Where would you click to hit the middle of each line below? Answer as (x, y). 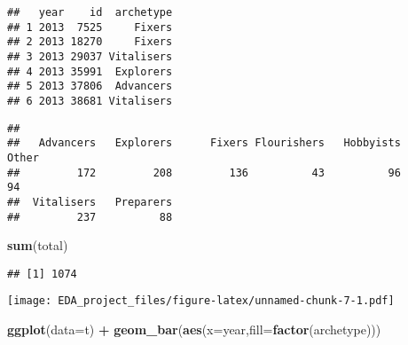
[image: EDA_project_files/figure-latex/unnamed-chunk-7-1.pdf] (201, 301)
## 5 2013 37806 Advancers (90, 86)
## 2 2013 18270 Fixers (90, 42)
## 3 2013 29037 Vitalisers (90, 56)
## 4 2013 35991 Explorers (90, 71)
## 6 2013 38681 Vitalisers (90, 101)
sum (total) (38, 245)
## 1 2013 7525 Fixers (90, 27)
